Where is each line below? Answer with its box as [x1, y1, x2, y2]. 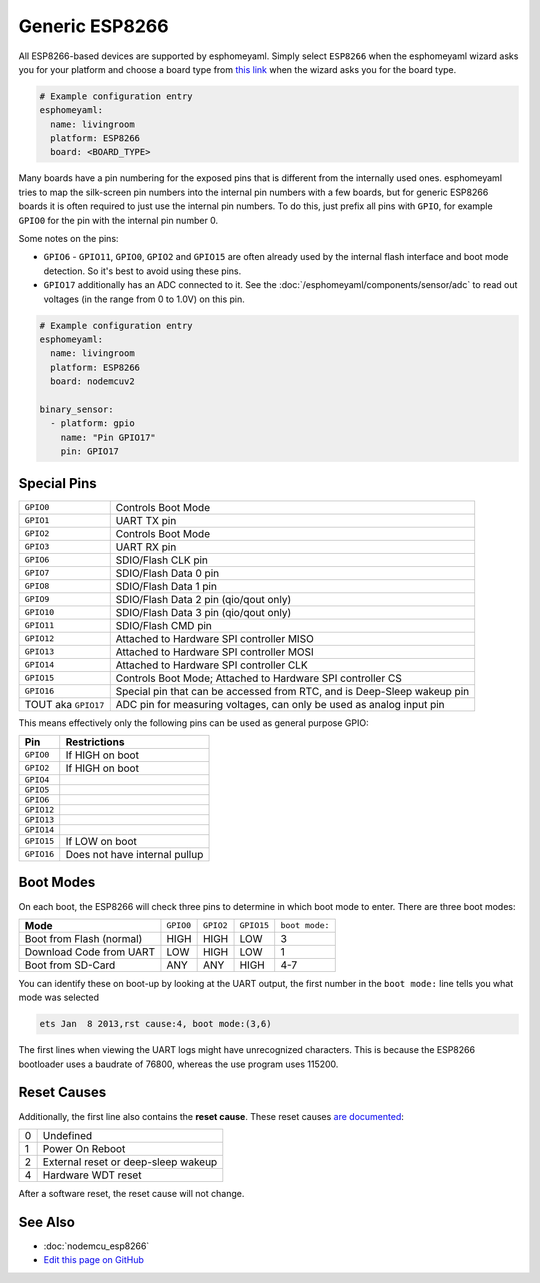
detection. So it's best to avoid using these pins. [43, 265, 242, 277]
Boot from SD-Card [24, 958, 116, 972]
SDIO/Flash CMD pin [115, 618, 212, 632]
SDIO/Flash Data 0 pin [115, 566, 220, 580]
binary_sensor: [39, 403, 114, 415]
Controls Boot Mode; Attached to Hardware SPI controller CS [115, 671, 402, 685]
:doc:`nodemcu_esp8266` [43, 1240, 150, 1252]
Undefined [42, 1128, 93, 1142]
